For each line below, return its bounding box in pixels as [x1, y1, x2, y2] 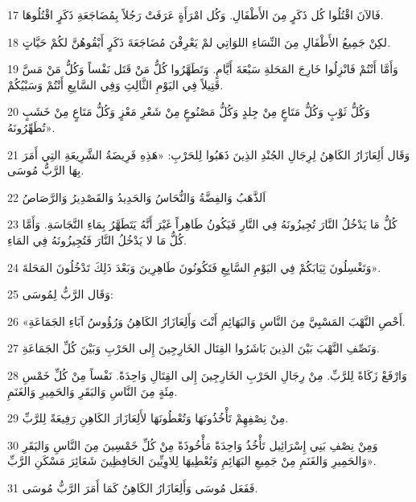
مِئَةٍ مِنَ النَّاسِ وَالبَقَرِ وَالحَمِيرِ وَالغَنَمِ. [7, 382, 178, 399]
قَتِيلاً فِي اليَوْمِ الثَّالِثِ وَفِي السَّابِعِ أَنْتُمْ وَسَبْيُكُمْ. [7, 76, 224, 93]
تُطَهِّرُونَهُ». [7, 118, 56, 135]
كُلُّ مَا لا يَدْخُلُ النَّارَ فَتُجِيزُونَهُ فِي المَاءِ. [7, 231, 187, 248]
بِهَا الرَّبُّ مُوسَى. [7, 162, 84, 179]
